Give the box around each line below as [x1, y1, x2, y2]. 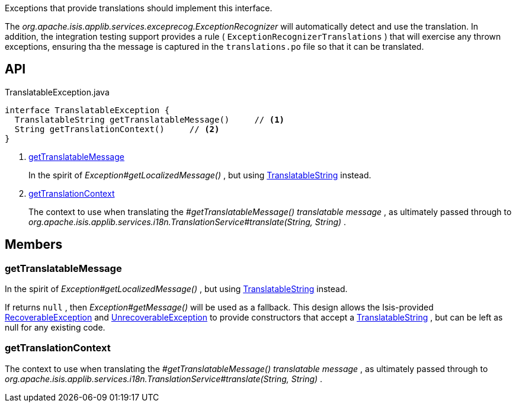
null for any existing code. [5, 322, 105, 333]
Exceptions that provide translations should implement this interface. [5, 3, 273, 13]
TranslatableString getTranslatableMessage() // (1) [14, 114, 285, 124]
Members [5, 237, 63, 252]
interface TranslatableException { [5, 105, 170, 115]
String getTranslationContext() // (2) [14, 124, 220, 134]
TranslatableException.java [5, 86, 110, 97]
